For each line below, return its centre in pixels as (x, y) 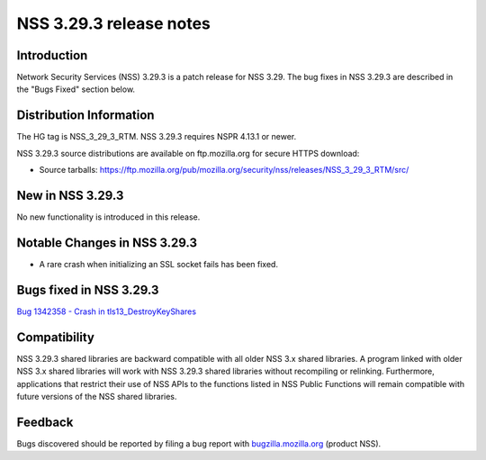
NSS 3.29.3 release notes (114, 23)
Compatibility (55, 337)
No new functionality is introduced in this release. (108, 217)
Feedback (45, 422)
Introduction (52, 55)
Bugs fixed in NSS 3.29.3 (88, 289)
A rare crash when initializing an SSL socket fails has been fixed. (159, 264)
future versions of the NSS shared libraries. (97, 396)
